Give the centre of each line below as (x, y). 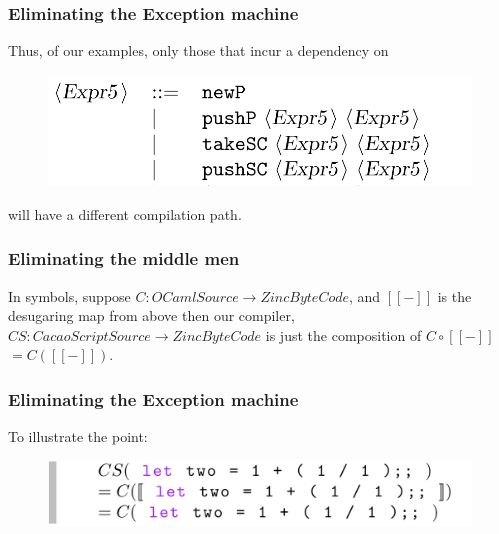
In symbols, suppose (69, 295)
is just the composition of (343, 334)
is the (454, 295)
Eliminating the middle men (124, 258)
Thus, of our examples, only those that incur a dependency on (198, 50)
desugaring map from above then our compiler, (151, 315)
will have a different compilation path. (125, 213)
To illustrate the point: (78, 436)
